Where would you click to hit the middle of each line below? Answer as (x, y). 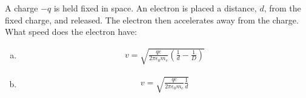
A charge (22, 8)
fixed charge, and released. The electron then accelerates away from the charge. (152, 20)
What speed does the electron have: (71, 32)
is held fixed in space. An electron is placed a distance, (155, 8)
